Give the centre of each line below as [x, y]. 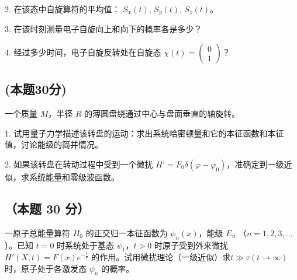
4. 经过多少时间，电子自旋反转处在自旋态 [83, 52]
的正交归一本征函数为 [127, 232]
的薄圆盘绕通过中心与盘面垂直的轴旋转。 [162, 113]
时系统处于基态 [86, 245]
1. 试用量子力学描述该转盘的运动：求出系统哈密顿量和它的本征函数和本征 [144, 133]
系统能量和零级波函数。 [74, 177]
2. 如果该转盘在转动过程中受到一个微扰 [79, 164]
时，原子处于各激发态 [46, 269]
